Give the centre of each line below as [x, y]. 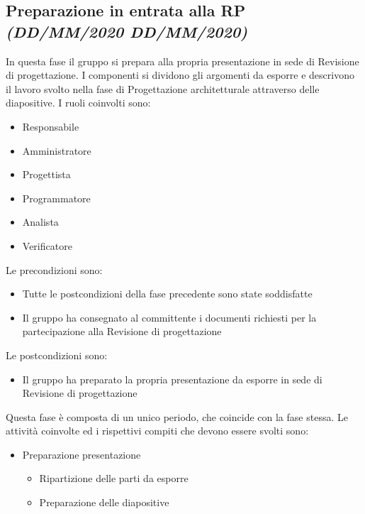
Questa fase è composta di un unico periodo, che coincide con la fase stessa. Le [177, 416]
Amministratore [57, 150]
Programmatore [56, 198]
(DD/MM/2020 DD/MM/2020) [127, 31]
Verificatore [47, 245]
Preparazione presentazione [82, 454]
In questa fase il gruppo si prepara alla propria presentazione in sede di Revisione [182, 61]
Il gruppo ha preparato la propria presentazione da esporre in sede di [172, 379]
